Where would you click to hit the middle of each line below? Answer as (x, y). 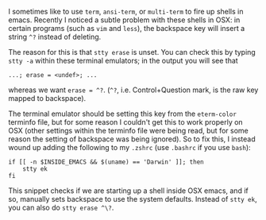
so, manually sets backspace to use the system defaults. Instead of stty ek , (133, 199)
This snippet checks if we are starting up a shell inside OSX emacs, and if (128, 191)
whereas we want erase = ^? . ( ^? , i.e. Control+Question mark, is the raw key (133, 90)
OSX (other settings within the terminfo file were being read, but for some (128, 131)
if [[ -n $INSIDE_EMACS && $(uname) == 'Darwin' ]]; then (106, 162)
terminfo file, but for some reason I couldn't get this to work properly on (126, 122)
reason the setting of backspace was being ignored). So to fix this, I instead (132, 139)
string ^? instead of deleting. (55, 37)
